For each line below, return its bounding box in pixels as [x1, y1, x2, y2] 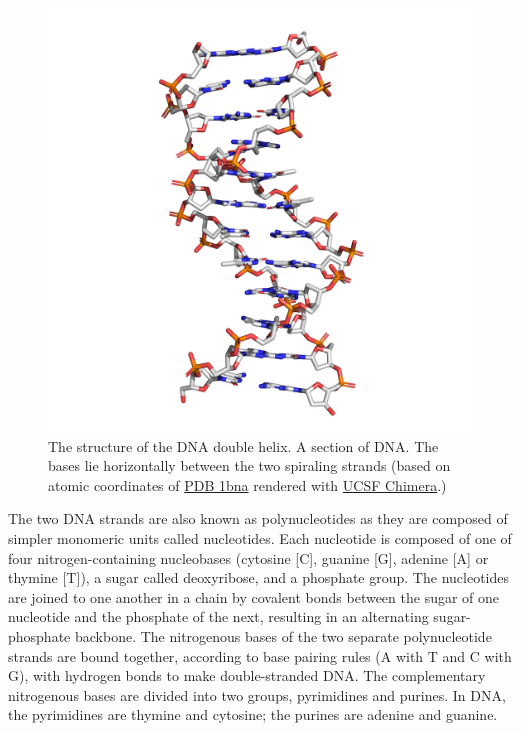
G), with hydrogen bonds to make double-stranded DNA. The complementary [8, 665, 486, 686]
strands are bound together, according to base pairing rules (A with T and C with [8, 645, 512, 666]
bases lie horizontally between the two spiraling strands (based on [48, 455, 451, 476]
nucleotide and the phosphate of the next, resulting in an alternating [8, 606, 429, 627]
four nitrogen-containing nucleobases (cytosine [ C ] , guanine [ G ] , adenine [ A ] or [8, 547, 489, 568]
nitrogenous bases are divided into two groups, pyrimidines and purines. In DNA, [8, 684, 506, 705]
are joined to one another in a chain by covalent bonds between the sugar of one [8, 586, 500, 607]
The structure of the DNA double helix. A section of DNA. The [48, 435, 439, 456]
